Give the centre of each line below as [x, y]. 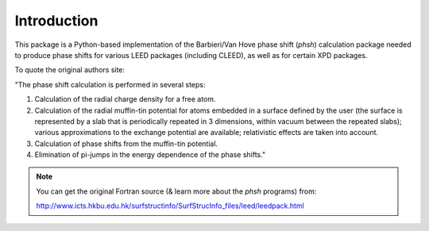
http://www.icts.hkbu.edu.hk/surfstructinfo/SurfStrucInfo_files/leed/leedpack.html [170, 206]
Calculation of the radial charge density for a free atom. [125, 99]
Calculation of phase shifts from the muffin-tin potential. [126, 144]
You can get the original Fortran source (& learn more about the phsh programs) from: [176, 191]
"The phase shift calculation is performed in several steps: [110, 84]
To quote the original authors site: [70, 70]
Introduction [56, 21]
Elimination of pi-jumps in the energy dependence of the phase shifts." [150, 155]
